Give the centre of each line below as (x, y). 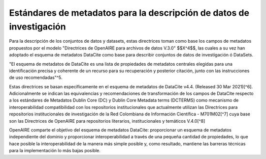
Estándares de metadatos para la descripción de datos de (129, 13)
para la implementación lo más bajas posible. (55, 151)
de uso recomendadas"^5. (36, 78)
